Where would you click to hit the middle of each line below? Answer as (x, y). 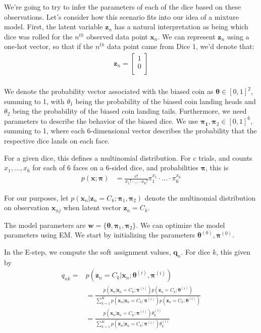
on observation (27, 207)
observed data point (117, 36)
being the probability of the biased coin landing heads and (166, 101)
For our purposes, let (36, 197)
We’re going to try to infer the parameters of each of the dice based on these (122, 7)
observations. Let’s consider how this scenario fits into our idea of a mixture (121, 16)
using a (238, 36)
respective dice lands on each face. (57, 140)
